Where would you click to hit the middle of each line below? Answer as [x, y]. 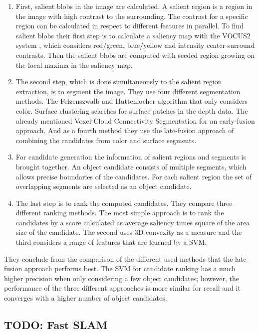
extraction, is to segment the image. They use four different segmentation [128, 91]
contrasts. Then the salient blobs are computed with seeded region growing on [135, 55]
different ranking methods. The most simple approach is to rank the [120, 213]
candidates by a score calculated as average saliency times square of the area [133, 222]
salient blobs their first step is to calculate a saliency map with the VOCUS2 [133, 35]
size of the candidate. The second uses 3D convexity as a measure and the [129, 232]
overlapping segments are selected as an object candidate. [104, 186]
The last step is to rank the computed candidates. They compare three [124, 203]
